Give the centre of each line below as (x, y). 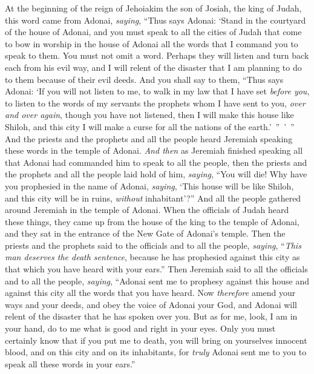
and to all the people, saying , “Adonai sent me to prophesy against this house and (157, 280)
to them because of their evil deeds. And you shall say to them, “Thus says (144, 79)
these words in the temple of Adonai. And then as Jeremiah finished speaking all (154, 150)
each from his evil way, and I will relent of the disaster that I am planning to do (153, 67)
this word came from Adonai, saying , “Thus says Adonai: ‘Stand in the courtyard (155, 20)
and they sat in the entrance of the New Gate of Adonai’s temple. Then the (145, 233)
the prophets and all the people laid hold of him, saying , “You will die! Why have (156, 174)
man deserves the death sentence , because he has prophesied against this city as (152, 257)
